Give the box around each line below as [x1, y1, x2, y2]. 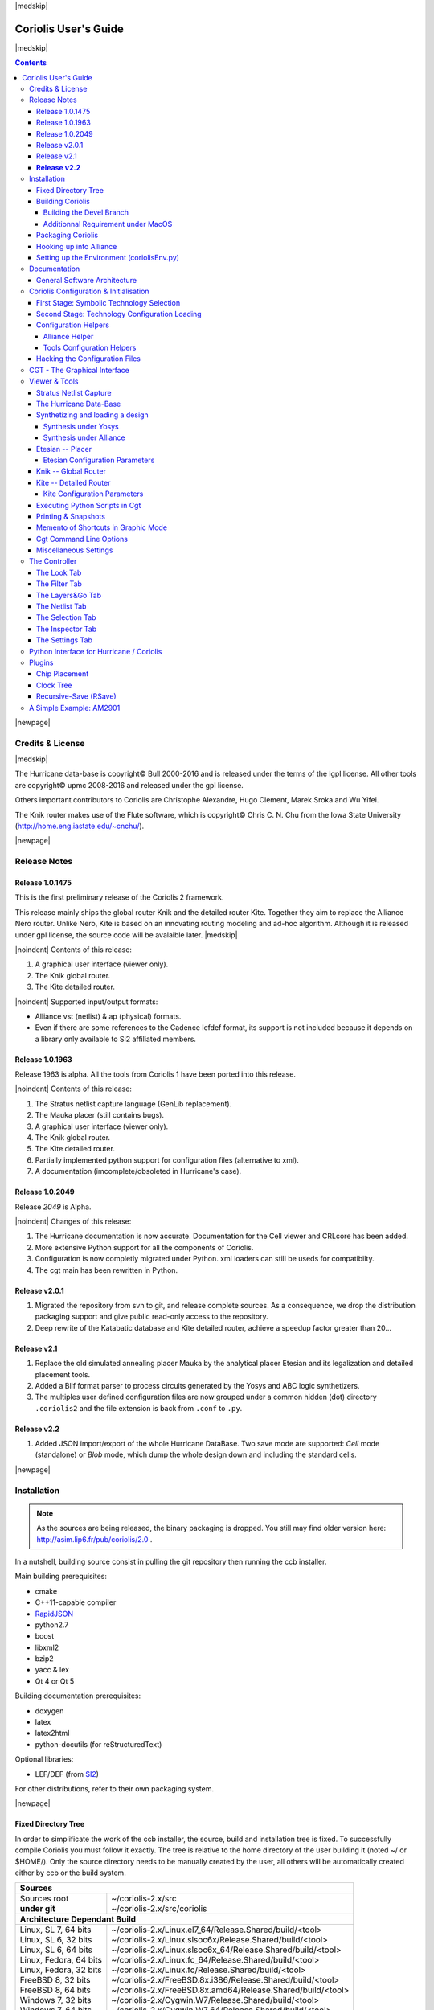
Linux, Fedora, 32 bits [19, 1964, 102, 1975]
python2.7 [35, 1620, 69, 1630]
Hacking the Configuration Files [36, 354, 141, 363]
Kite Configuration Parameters [43, 489, 144, 498]
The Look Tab [36, 568, 82, 577]
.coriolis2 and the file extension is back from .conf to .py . [35, 1403, 243, 1413]
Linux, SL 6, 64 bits [19, 1944, 92, 1955]
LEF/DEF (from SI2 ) [35, 1769, 100, 1778]
